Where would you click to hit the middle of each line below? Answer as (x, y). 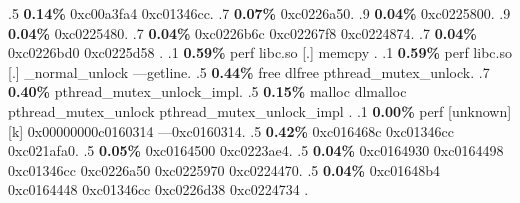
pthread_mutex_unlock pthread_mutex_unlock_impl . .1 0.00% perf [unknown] (260, 110)
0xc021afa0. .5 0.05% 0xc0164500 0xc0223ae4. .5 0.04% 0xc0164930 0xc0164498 (256, 150)
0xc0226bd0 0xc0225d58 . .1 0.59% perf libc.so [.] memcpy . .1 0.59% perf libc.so (260, 52)
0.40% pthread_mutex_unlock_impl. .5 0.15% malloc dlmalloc (207, 91)
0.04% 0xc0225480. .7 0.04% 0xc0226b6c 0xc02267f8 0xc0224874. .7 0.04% (242, 32)
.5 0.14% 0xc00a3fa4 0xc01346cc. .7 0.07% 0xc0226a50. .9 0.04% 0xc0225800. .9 (259, 13)
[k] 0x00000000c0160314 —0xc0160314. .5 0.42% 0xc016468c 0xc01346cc (231, 130)
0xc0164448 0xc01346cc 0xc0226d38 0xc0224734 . (158, 189)
